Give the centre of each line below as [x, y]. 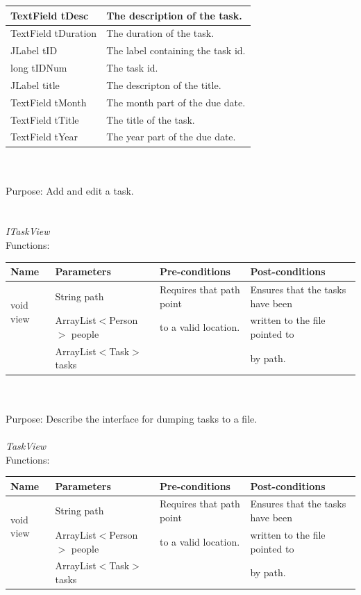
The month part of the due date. [176, 102]
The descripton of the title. [164, 84]
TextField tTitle [45, 119]
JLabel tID [34, 50]
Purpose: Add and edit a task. [70, 190]
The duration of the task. [160, 33]
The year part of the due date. [171, 137]
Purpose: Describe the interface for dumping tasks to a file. [132, 418]
